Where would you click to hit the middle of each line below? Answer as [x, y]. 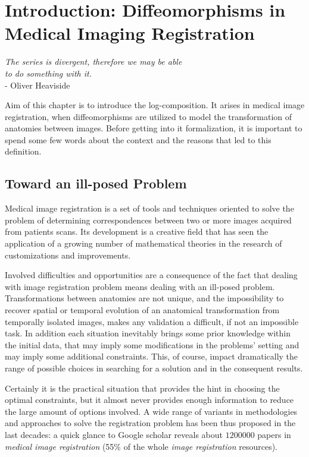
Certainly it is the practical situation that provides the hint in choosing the [142, 388]
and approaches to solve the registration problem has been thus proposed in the [150, 423]
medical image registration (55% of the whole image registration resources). [141, 446]
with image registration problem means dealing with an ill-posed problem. [140, 286]
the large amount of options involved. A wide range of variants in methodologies [151, 411]
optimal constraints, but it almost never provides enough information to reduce [149, 400]
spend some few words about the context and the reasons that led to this [138, 139]
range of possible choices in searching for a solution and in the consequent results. [154, 368]
